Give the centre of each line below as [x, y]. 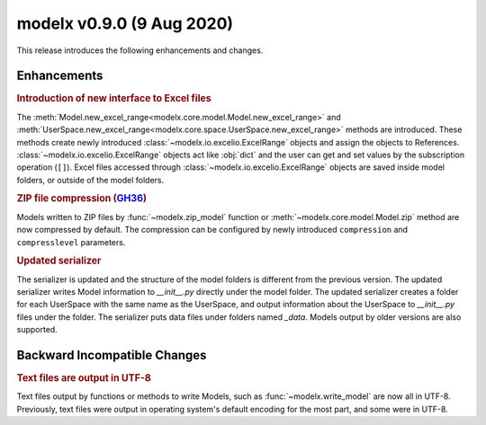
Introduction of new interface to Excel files [114, 99]
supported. [37, 330]
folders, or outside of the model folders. [90, 180]
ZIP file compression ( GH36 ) [82, 199]
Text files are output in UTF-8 [84, 378]
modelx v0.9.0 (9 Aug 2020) [125, 23]
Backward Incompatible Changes [112, 355]
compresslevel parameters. [71, 242]
